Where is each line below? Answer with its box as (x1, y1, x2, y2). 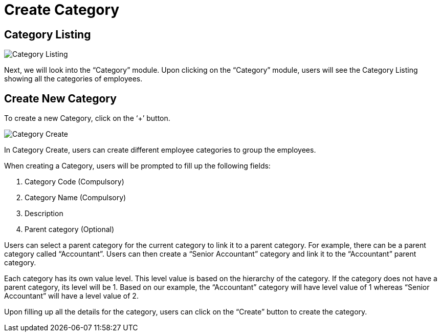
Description (25, 209, 63, 218)
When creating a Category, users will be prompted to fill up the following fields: (4, 161, 271, 171)
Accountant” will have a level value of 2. (4, 291, 139, 301)
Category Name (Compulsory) (25, 193, 126, 202)
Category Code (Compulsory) (25, 177, 124, 186)
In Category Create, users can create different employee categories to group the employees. (4, 145, 316, 155)
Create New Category (4, 92, 117, 105)
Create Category (4, 1, 120, 18)
